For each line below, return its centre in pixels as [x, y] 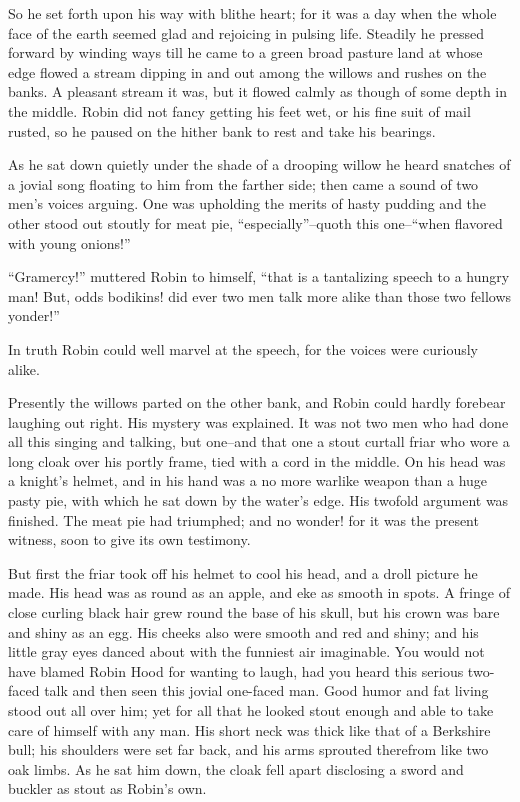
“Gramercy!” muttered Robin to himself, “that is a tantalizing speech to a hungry [259, 276]
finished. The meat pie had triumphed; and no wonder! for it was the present [243, 519]
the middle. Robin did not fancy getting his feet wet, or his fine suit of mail [239, 110]
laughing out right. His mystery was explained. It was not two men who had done [258, 421]
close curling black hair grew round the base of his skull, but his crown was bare [254, 612]
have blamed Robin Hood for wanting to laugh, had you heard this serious [236, 670]
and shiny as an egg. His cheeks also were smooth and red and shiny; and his [243, 631]
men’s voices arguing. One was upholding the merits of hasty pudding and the [247, 203]
